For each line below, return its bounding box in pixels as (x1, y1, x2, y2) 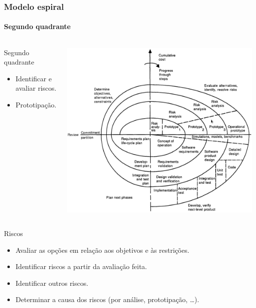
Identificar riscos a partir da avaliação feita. (15, 261, 147, 272)
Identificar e (15, 73, 52, 83)
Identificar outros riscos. (15, 277, 89, 288)
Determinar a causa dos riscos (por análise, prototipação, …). (15, 294, 199, 305)
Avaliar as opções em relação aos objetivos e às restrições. (15, 244, 190, 255)
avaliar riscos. (15, 83, 57, 93)
